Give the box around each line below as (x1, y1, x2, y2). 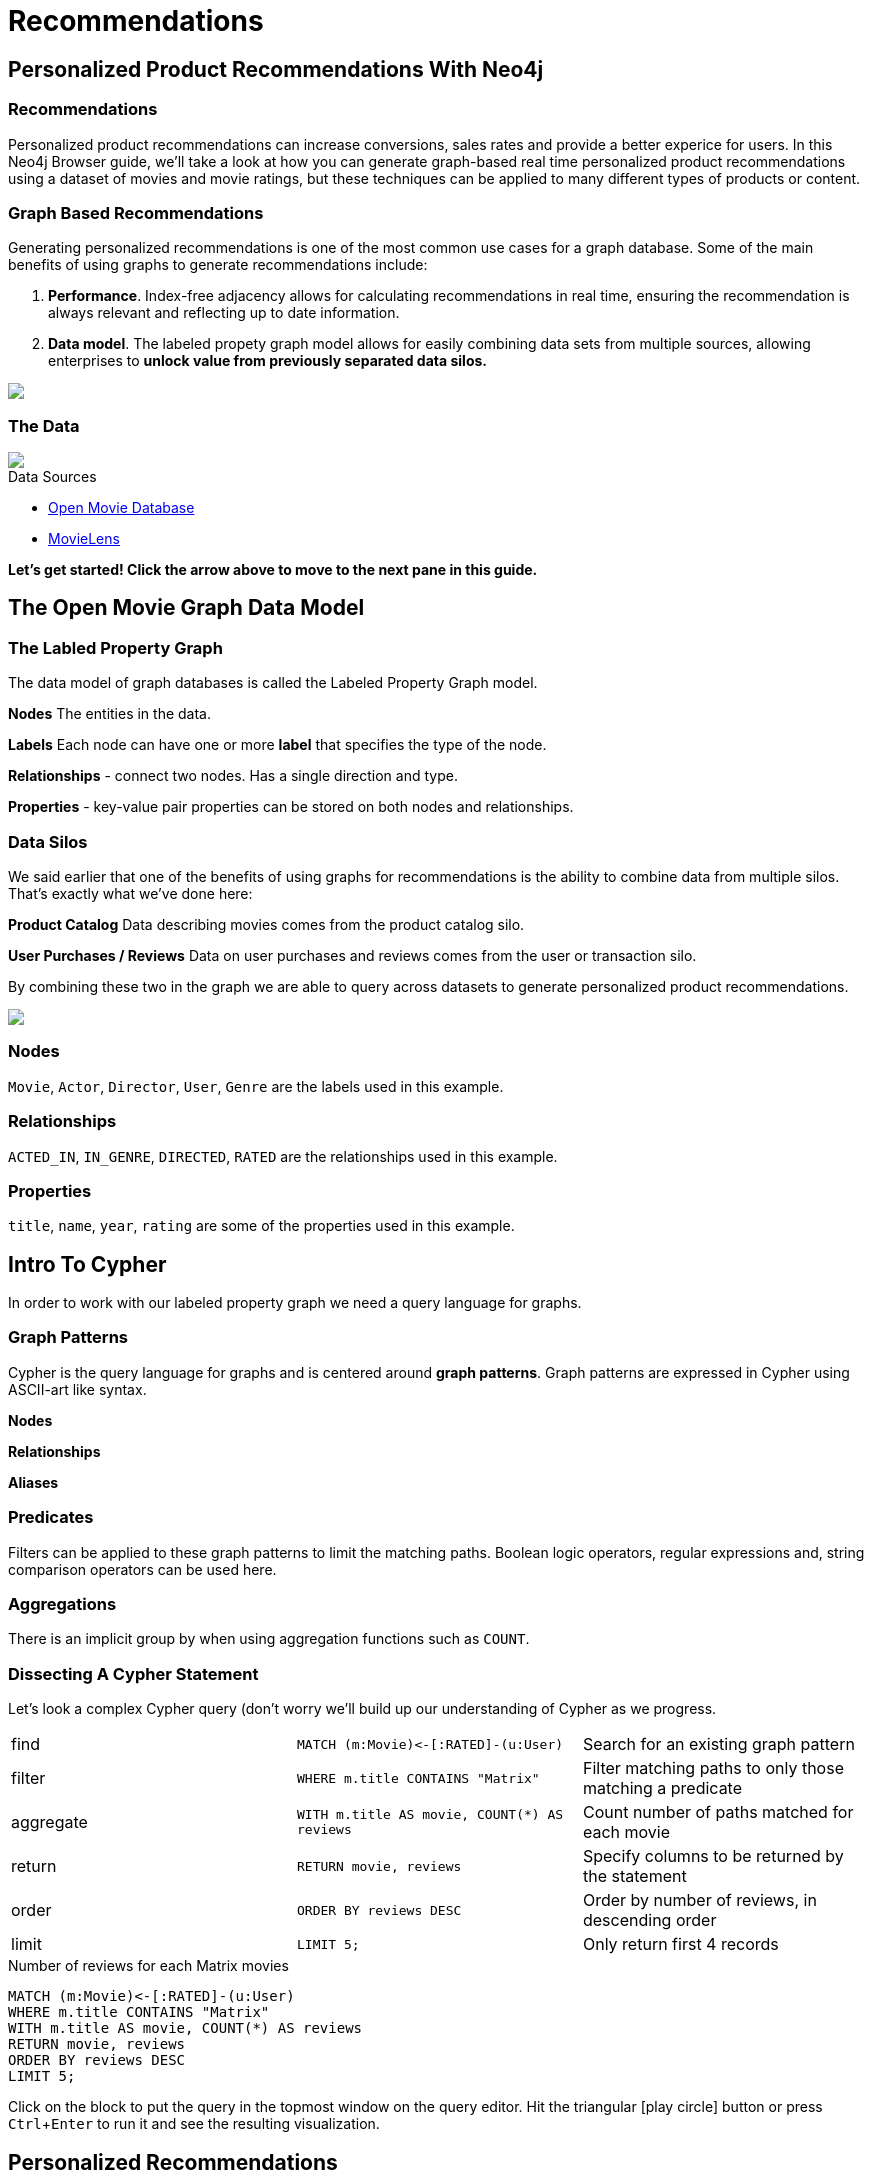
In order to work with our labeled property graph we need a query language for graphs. (8, 1294, 582, 1312)
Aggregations (8, 1593, 117, 1614)
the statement (582, 1866, 687, 1887)
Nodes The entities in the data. (8, 705, 212, 723)
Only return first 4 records (582, 1934, 779, 1955)
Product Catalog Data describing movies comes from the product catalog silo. (8, 916, 525, 934)
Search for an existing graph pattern (582, 1734, 855, 1755)
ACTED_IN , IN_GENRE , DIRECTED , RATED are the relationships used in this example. (8, 1147, 558, 1165)
